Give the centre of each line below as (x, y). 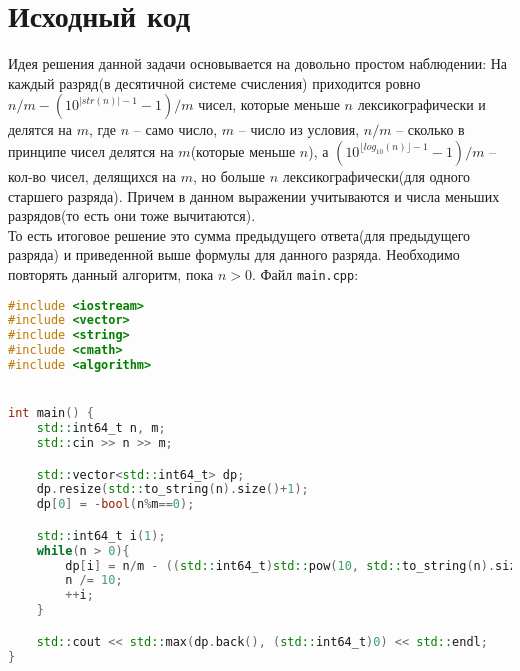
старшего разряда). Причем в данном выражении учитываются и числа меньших (254, 195)
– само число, (175, 129)
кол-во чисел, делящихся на (92, 175)
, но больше (229, 175)
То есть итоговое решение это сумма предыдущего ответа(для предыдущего (239, 234)
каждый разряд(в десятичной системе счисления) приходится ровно (214, 82)
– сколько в (430, 129)
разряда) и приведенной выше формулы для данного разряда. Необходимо (234, 254)
